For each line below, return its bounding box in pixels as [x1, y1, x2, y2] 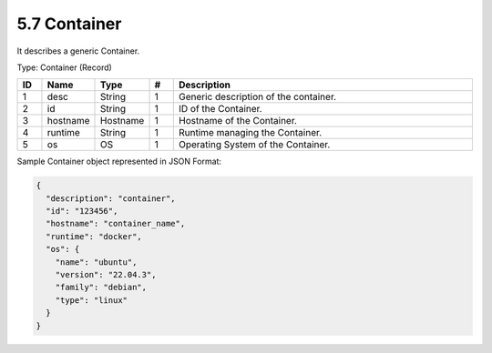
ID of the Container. [178, 103, 263, 116]
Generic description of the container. [178, 91, 337, 104]
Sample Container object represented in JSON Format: [16, 156, 222, 167]
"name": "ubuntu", [55, 257, 138, 267]
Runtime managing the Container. [178, 126, 323, 139]
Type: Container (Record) [16, 62, 113, 73]
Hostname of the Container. [178, 115, 298, 127]
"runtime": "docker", [46, 231, 143, 241]
